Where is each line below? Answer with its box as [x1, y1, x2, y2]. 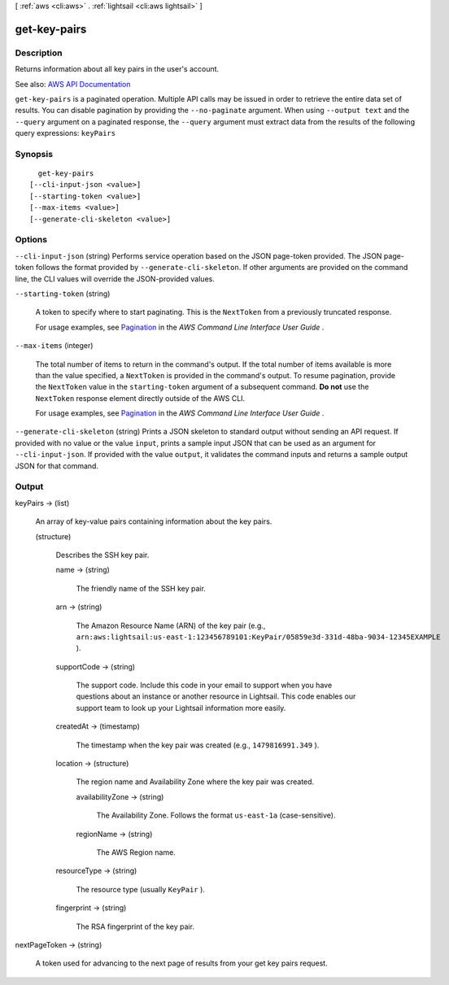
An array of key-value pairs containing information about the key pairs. [35, 516, 272, 526]
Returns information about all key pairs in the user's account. [15, 64, 220, 74]
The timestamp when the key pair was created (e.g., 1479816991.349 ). [76, 740, 320, 750]
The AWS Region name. [96, 847, 177, 857]
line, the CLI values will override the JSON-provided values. [15, 273, 215, 284]
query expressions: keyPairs [15, 129, 116, 138]
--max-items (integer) [15, 341, 94, 351]
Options [15, 234, 48, 246]
